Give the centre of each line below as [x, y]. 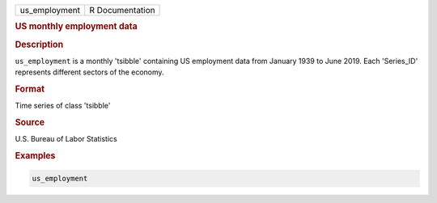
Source [30, 123]
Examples [35, 156]
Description [39, 44]
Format [30, 89]
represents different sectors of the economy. [90, 72]
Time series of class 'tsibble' [63, 106]
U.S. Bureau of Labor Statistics [66, 139]
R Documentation [122, 10]
